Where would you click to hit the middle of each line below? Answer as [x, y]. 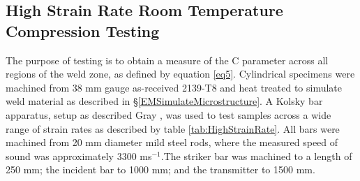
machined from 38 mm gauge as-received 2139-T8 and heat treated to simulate [174, 87]
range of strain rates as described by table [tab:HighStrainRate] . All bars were [173, 128]
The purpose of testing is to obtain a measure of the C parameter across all [167, 60]
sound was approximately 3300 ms [79, 155]
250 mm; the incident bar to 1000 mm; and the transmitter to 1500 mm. [160, 169]
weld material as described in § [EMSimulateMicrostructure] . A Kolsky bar [164, 101]
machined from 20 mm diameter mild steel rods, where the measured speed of [172, 142]
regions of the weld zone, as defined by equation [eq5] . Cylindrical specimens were [180, 74]
